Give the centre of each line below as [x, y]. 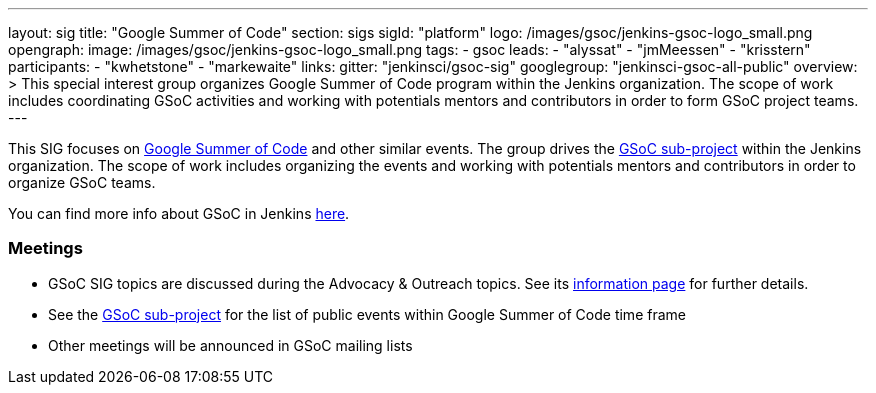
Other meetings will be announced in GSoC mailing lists [230, 345]
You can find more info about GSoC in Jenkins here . [179, 213]
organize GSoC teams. [82, 182]
